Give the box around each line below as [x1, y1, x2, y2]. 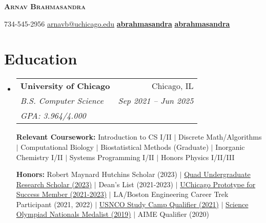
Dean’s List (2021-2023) [98, 179, 173, 189]
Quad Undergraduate [184, 169, 251, 180]
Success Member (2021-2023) [16, 189, 107, 199]
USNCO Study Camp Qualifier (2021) [99, 198, 219, 209]
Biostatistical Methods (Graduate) [100, 141, 209, 152]
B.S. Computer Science [20, 95, 104, 107]
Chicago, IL [151, 80, 194, 92]
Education [4, 48, 77, 69]
